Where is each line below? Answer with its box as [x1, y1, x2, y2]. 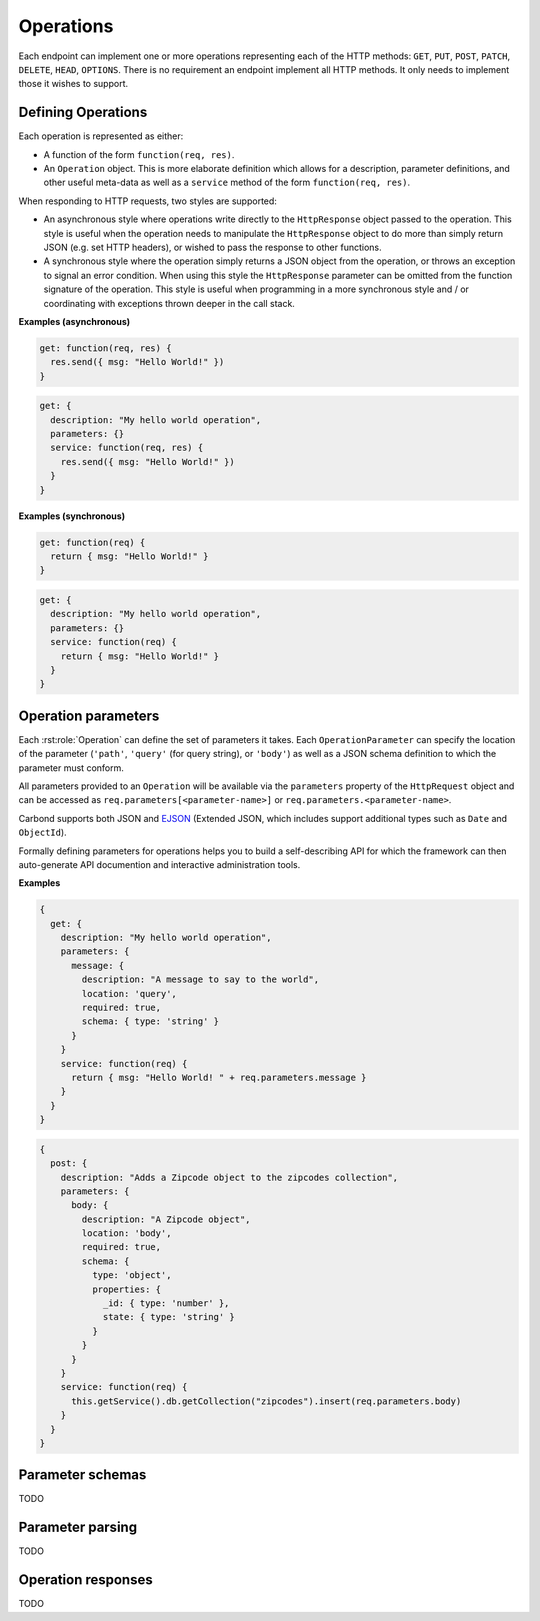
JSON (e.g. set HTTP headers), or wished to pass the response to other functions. [43, 241, 382, 253]
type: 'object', [91, 1270, 172, 1281]
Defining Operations [18, 104, 148, 121]
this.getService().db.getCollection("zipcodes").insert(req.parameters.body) [71, 1395, 462, 1407]
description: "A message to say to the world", [81, 974, 320, 985]
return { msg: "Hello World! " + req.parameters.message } [71, 1071, 367, 1083]
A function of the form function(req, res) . [43, 148, 235, 160]
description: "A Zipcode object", [81, 1213, 251, 1225]
